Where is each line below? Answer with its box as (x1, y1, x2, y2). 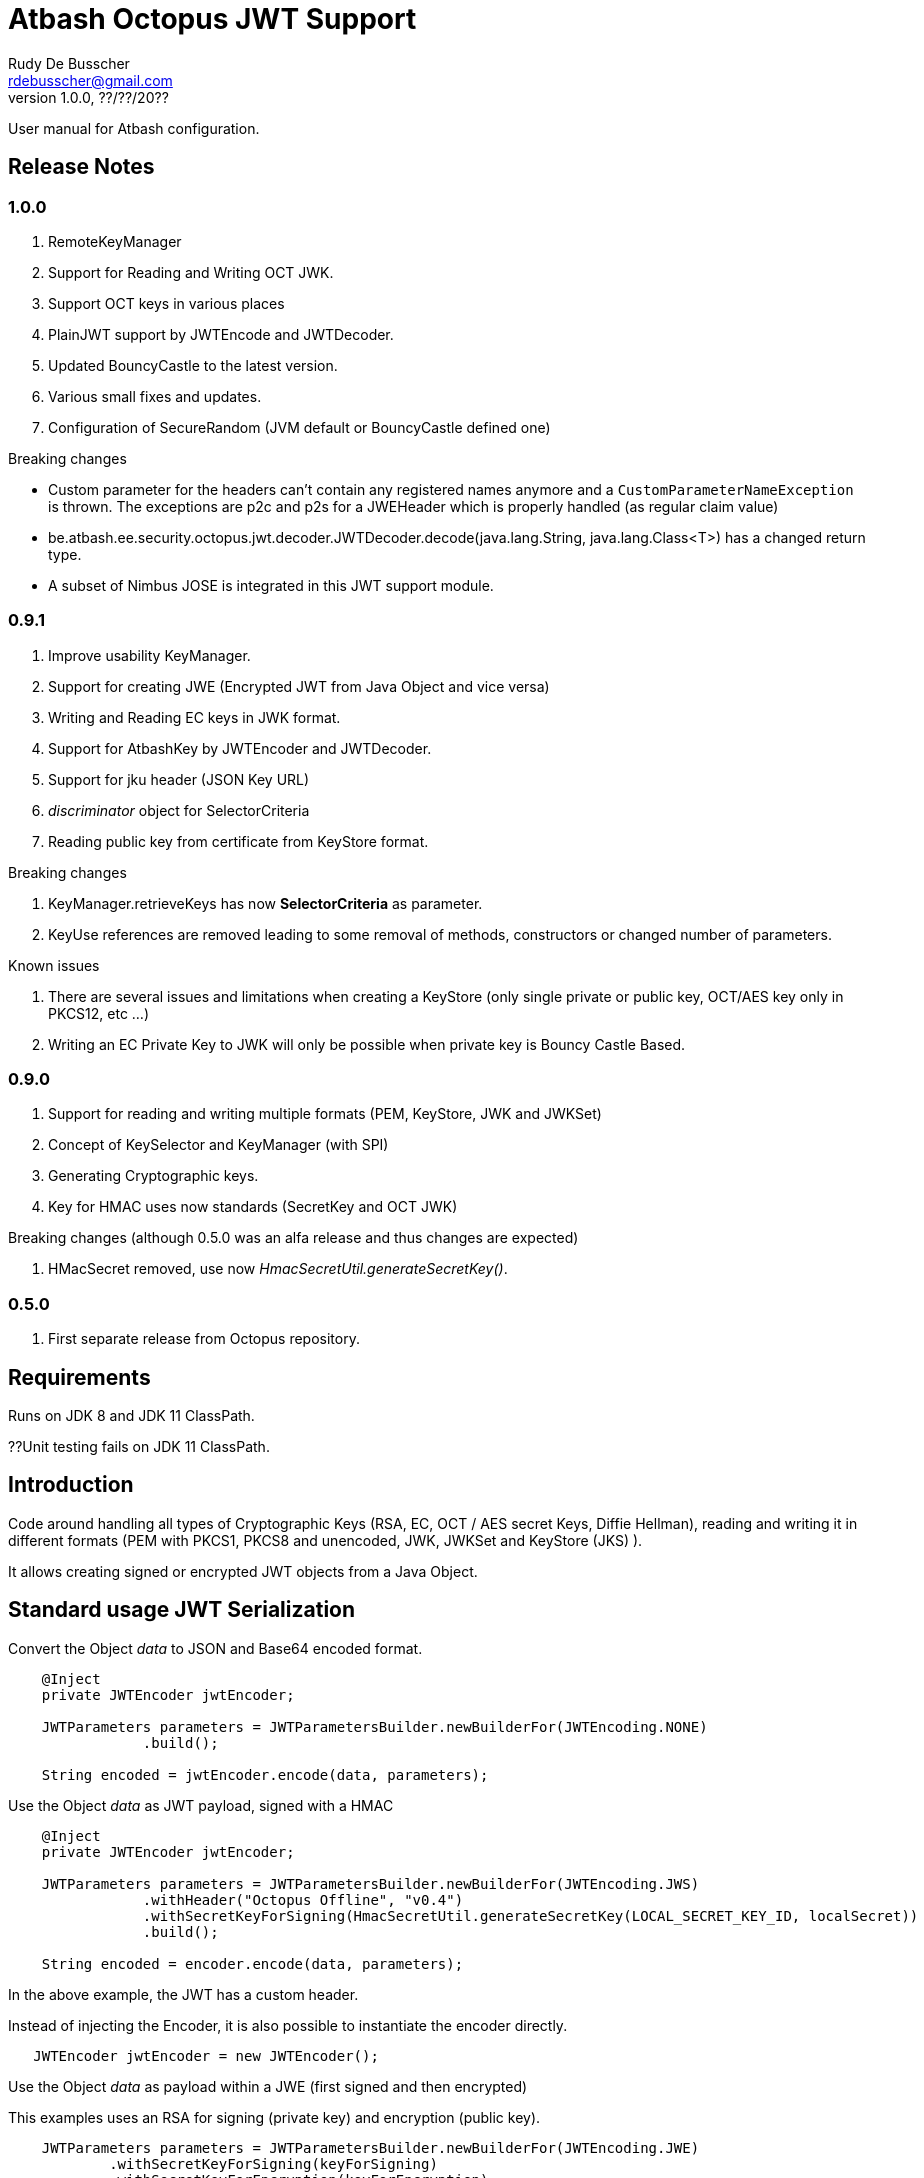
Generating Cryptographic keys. (48, 1167, 259, 1185)
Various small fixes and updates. (48, 387, 262, 405)
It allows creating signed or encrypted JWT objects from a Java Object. (8, 1562, 478, 1580)
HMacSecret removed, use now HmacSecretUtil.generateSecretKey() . (48, 1260, 508, 1278)
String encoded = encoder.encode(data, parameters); (41, 1955, 464, 1972)
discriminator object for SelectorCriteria (48, 801, 310, 819)
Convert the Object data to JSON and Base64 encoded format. (8, 1639, 423, 1657)
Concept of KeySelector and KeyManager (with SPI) (48, 1136, 389, 1154)
